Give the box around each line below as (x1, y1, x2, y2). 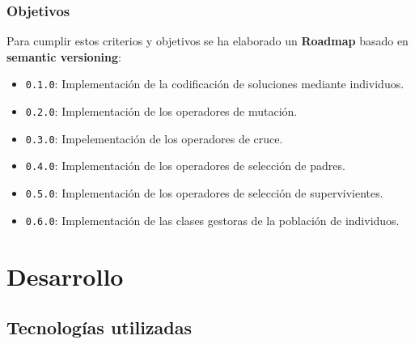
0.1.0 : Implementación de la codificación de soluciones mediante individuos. (25, 75, 404, 92)
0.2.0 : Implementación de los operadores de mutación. (25, 103, 298, 120)
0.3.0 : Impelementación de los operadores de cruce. (25, 130, 283, 147)
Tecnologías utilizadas (6, 315, 193, 340)
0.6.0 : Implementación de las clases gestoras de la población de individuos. (25, 211, 400, 228)
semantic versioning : (6, 48, 121, 65)
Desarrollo (6, 259, 124, 292)
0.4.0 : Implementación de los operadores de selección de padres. (25, 157, 345, 174)
